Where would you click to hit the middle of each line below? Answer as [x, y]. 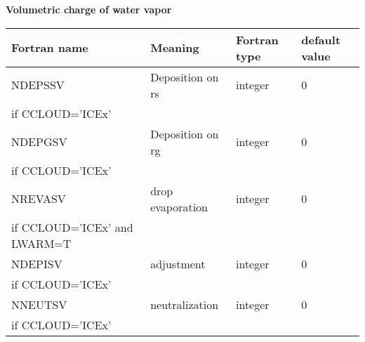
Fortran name [50, 48]
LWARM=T [41, 243]
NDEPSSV [38, 85]
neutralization [185, 304]
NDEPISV [37, 263]
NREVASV [39, 199]
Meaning [175, 48]
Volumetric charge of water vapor [89, 9]
